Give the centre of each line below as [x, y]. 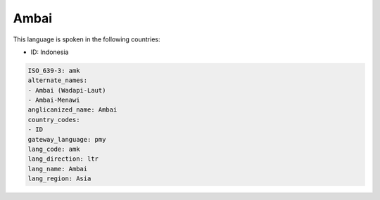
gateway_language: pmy [67, 139]
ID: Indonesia [50, 52]
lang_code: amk [54, 149]
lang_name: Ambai [58, 169]
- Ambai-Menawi [54, 100]
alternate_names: [58, 80]
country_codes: [54, 120]
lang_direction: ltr [63, 159]
